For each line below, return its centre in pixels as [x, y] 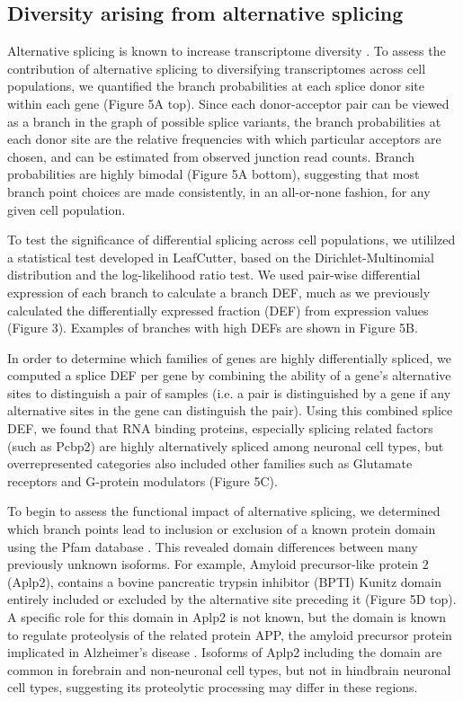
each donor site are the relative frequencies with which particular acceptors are [224, 139]
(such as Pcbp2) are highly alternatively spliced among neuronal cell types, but [226, 445]
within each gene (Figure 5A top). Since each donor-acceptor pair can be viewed [228, 103]
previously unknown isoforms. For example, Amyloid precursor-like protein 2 [218, 564]
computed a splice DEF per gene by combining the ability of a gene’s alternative [229, 375]
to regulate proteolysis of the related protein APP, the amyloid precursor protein [230, 634]
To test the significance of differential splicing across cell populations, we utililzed [231, 240]
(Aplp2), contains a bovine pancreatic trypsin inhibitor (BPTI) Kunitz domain [224, 581]
